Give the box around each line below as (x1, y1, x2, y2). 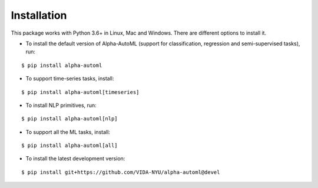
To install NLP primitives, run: (25, 102, 97, 109)
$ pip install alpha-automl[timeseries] (21, 89, 140, 95)
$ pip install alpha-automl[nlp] (21, 115, 118, 122)
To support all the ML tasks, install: (25, 128, 110, 135)
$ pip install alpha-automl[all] (21, 142, 118, 149)
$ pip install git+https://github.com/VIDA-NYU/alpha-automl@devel (21, 169, 220, 176)
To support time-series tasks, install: (25, 75, 114, 82)
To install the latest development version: (25, 155, 125, 162)
